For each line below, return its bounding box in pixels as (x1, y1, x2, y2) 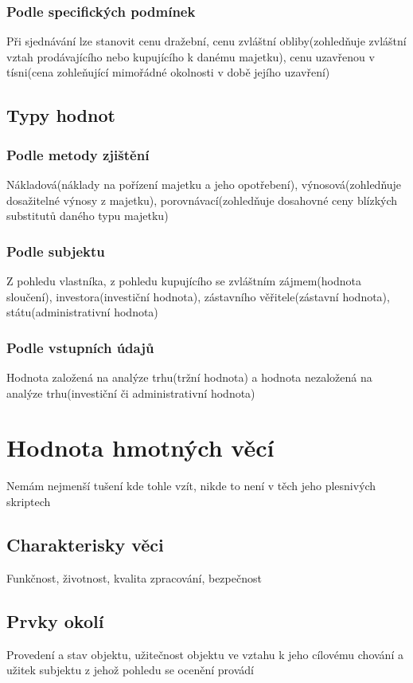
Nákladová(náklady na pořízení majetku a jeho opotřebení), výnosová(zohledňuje (6, 176, 402, 192)
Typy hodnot (6, 103, 115, 128)
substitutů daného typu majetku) (6, 207, 169, 224)
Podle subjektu (6, 241, 105, 261)
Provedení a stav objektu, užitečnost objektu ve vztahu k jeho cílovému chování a (6, 646, 403, 662)
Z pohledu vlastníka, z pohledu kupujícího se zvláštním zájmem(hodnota (6, 273, 361, 289)
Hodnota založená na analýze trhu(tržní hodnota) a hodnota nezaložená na (6, 369, 372, 385)
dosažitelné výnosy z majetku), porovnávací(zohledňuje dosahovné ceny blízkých (6, 191, 398, 208)
